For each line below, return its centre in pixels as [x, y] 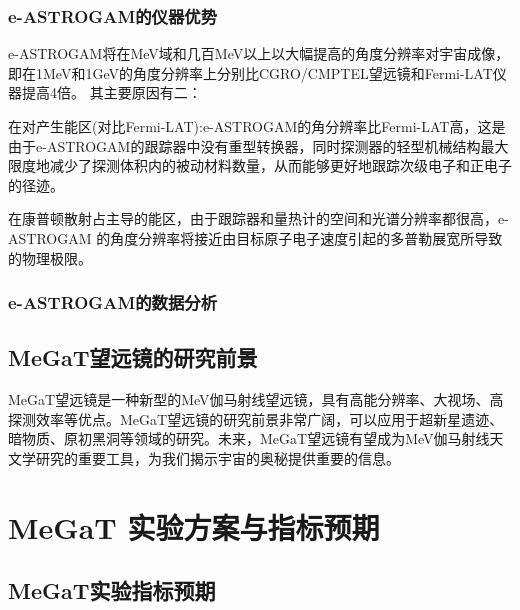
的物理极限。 [50, 257]
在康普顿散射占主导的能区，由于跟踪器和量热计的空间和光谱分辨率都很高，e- [258, 218]
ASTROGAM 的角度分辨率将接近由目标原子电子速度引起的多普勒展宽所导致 [255, 237]
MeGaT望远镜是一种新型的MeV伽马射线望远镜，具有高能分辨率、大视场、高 [256, 399]
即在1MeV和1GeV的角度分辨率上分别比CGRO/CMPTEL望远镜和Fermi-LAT [250, 72]
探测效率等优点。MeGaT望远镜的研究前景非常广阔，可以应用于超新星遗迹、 [256, 418]
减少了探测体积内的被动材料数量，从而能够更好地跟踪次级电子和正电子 [280, 165]
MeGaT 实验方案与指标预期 [194, 526]
